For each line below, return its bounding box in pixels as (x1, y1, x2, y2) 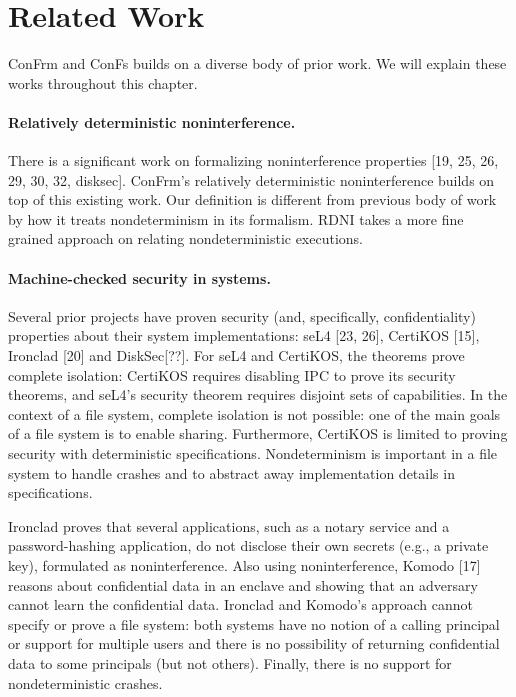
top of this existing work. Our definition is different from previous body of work (8, 189, 497, 210)
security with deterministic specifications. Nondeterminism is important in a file (8, 443, 498, 464)
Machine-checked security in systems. (8, 267, 271, 288)
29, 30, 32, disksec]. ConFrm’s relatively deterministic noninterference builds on (8, 169, 495, 190)
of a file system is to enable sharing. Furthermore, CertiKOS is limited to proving (8, 423, 508, 444)
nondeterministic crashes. (8, 672, 163, 693)
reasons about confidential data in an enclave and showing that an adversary (8, 574, 478, 595)
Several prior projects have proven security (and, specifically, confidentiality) (8, 305, 476, 326)
